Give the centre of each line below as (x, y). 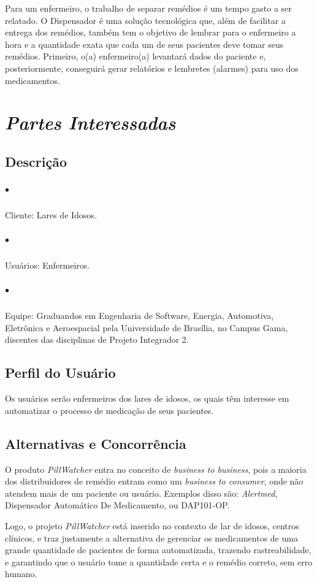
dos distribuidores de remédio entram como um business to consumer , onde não (154, 481)
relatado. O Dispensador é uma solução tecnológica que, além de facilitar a (145, 20)
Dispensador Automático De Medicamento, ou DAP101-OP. (117, 505)
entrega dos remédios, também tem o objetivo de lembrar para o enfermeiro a (151, 32)
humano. (21, 574)
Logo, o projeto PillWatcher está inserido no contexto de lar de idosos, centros (152, 525)
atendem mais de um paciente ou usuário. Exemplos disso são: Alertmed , (141, 493)
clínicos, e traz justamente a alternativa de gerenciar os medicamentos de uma (151, 538)
